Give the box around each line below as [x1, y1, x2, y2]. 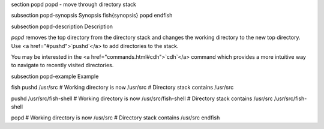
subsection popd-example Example [11, 73, 99, 80]
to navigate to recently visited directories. [11, 62, 114, 69]
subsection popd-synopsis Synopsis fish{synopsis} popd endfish [11, 12, 173, 19]
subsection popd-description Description [11, 23, 113, 30]
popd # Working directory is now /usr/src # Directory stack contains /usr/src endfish [11, 114, 220, 121]
